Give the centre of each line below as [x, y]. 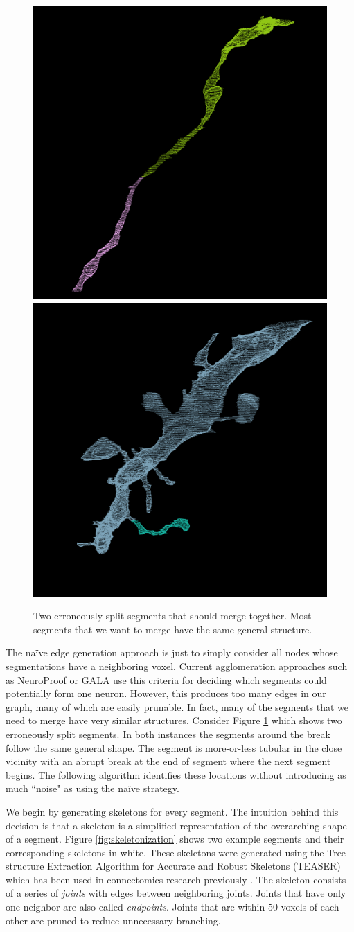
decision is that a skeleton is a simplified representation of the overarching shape [176, 825]
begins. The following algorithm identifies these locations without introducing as [176, 774]
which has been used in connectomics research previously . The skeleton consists [176, 879]
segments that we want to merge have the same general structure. [173, 629]
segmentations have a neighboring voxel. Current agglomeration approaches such [177, 666]
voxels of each [310, 907]
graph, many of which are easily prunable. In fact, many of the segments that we [177, 706]
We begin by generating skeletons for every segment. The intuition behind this [172, 811]
